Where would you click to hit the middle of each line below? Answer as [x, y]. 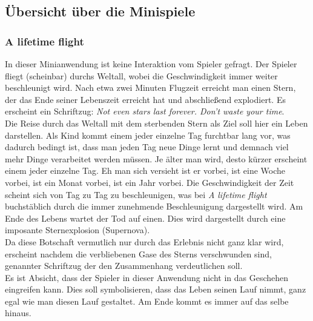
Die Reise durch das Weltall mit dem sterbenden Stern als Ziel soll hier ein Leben [156, 123]
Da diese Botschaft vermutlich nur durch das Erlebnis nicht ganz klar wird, [144, 241]
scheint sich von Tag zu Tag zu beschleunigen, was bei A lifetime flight [136, 194]
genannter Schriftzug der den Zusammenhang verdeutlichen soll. [124, 266]
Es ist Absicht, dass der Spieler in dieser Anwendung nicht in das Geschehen [147, 277]
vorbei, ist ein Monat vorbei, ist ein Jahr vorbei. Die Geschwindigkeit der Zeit [150, 182]
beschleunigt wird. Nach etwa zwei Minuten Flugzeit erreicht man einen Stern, [150, 88]
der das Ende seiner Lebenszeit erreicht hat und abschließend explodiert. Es [145, 99]
